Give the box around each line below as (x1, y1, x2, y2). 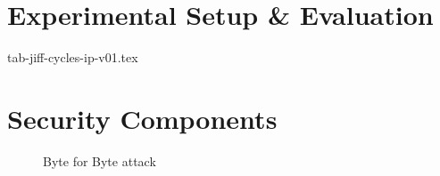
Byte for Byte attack (43, 151, 156, 170)
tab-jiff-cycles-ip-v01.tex (7, 48, 138, 67)
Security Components (7, 100, 278, 136)
